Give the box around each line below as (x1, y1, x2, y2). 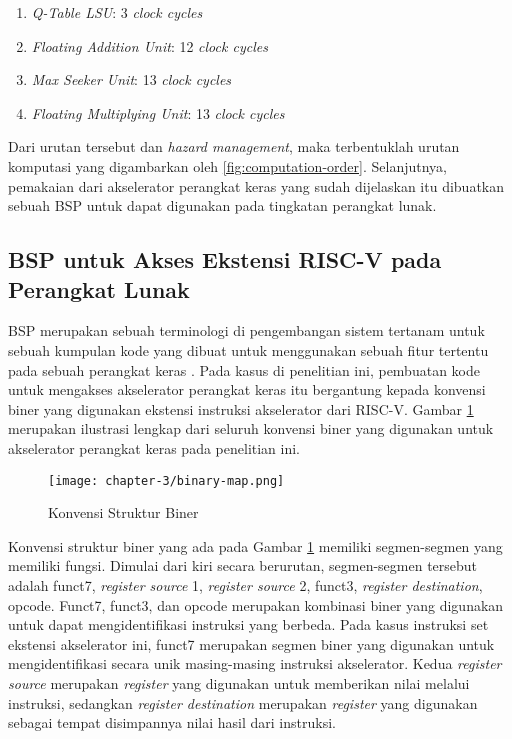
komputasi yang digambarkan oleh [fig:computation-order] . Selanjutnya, (8, 155, 447, 176)
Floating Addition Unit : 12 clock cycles (31, 35, 268, 56)
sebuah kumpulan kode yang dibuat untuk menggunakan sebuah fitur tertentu (8, 339, 489, 360)
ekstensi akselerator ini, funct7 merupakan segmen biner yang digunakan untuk (8, 633, 495, 654)
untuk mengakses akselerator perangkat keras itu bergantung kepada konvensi (8, 379, 486, 400)
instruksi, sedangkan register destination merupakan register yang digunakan (8, 692, 478, 713)
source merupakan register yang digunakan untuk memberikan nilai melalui (8, 672, 470, 693)
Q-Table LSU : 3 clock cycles (31, 2, 203, 22)
